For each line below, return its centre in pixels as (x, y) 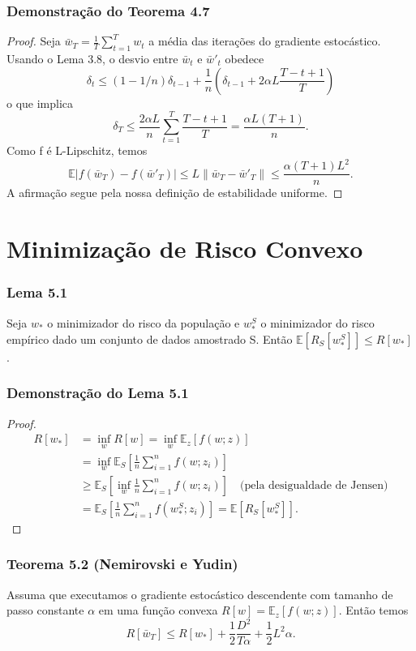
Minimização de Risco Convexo (185, 248)
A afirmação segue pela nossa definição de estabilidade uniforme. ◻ (175, 193)
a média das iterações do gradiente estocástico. (265, 41)
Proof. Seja (34, 41)
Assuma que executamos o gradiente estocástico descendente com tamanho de (200, 594)
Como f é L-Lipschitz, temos (77, 150)
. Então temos (373, 610)
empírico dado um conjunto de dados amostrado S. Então (150, 338)
